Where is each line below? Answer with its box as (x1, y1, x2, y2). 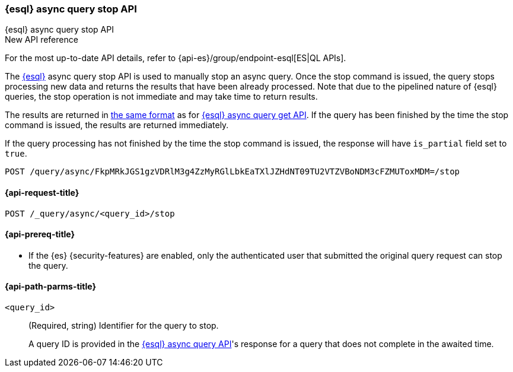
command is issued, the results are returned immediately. (5, 120, 229, 131)
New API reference (5, 34, 78, 45)
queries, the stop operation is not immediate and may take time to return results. (5, 91, 318, 102)
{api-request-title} (5, 187, 79, 198)
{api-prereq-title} (5, 229, 75, 240)
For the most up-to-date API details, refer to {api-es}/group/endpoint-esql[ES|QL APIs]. (5, 53, 346, 63)
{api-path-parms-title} (5, 281, 97, 292)
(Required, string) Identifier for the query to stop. (28, 320, 219, 331)
